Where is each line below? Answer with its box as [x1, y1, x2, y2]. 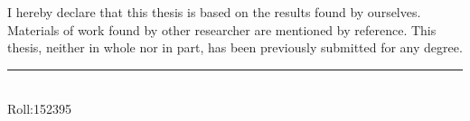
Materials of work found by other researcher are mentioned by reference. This [7, 20, 437, 39]
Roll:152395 [7, 99, 71, 118]
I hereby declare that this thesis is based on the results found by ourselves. [7, 3, 421, 21]
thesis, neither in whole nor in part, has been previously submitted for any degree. [7, 38, 463, 57]
